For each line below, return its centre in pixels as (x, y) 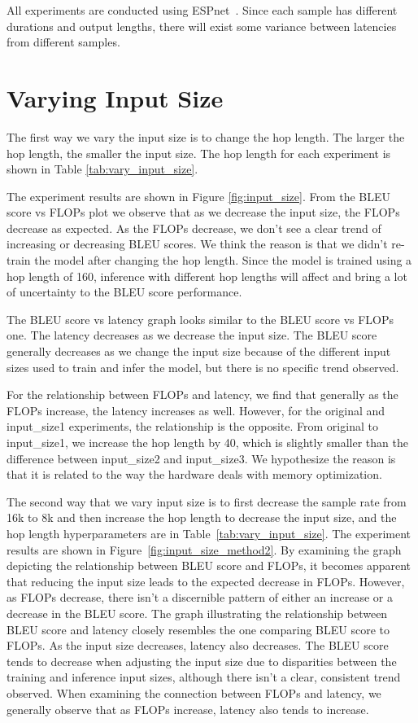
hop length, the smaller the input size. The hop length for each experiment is (199, 153)
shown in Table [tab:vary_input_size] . (102, 169)
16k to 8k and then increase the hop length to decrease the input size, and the (202, 517)
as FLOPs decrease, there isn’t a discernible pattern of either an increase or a (200, 597)
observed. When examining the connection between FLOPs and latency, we (194, 692)
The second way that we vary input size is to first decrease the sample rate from (207, 501)
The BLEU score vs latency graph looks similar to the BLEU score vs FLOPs (200, 319)
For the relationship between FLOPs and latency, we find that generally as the (202, 394)
